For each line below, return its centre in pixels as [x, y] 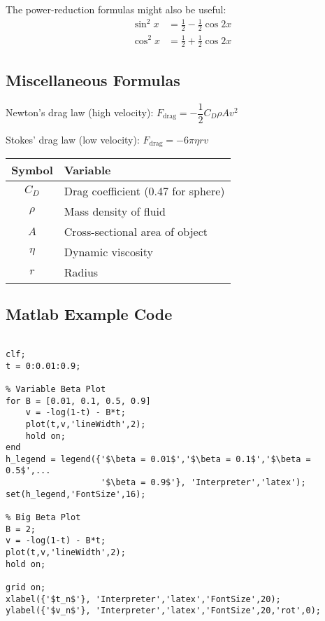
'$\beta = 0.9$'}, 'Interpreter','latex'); [203, 483]
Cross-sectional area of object [136, 232]
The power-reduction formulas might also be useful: [116, 9]
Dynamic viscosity [108, 252]
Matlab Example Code [89, 314]
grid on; [26, 588]
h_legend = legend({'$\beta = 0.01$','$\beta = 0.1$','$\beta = [158, 459]
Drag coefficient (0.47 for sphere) [144, 191]
